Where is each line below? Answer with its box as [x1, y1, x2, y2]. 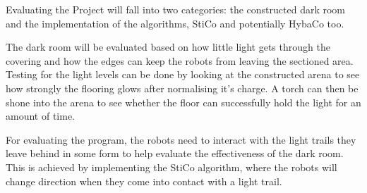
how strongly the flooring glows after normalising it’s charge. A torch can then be [6, 80, 359, 95]
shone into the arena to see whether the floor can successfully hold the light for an [6, 94, 361, 109]
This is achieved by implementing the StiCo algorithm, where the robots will [6, 159, 337, 174]
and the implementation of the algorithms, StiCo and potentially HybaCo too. [6, 15, 344, 30]
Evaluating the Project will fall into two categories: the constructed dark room [6, 2, 346, 16]
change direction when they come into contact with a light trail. [6, 173, 282, 188]
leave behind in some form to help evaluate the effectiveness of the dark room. [6, 146, 344, 161]
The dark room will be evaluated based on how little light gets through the [6, 39, 330, 54]
